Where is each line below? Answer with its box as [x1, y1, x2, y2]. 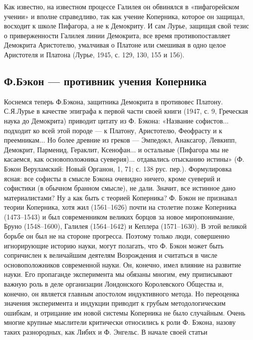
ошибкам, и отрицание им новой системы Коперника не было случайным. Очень [4, 307, 246, 317]
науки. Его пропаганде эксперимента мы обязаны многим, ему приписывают [4, 269, 232, 279]
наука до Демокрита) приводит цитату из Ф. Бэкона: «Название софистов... [4, 115, 229, 125]
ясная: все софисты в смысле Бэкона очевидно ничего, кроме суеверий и [4, 173, 221, 183]
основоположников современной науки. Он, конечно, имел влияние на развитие [4, 259, 241, 269]
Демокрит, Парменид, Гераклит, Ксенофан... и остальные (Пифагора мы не [4, 144, 229, 154]
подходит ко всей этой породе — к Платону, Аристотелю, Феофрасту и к [4, 125, 223, 135]
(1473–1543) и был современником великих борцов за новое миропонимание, [4, 211, 235, 221]
